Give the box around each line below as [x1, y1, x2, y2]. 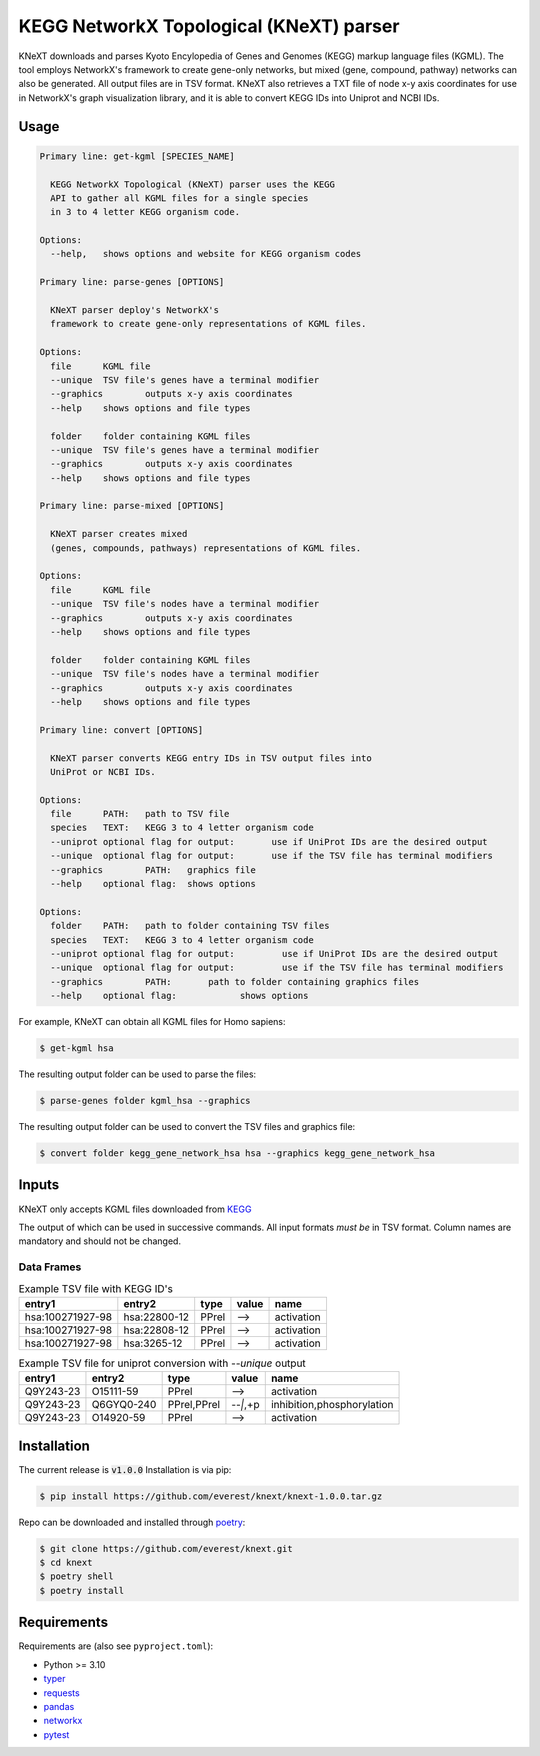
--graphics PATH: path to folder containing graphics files [50, 976, 420, 987]
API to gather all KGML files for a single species [50, 192, 309, 204]
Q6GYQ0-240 [91, 1398, 157, 1412]
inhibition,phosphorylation [270, 1398, 394, 1412]
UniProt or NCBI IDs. [50, 766, 157, 777]
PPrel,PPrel [167, 1398, 220, 1412]
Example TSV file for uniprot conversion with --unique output [18, 1356, 307, 1370]
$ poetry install [39, 1585, 125, 1596]
